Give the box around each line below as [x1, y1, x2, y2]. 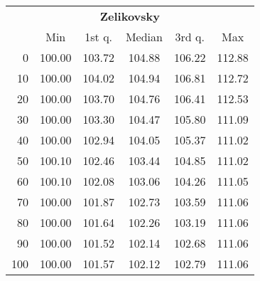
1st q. [85, 28, 113, 45]
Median [125, 28, 163, 45]
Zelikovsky [99, 8, 161, 24]
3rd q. [175, 28, 205, 45]
